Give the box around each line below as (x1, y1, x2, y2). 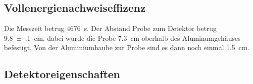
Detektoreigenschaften (4, 66, 120, 82)
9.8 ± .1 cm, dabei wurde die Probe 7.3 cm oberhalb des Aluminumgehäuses (4, 32, 241, 43)
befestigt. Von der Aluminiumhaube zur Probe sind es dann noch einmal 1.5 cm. (4, 42, 250, 53)
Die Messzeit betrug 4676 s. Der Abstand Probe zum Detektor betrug (4, 23, 217, 33)
